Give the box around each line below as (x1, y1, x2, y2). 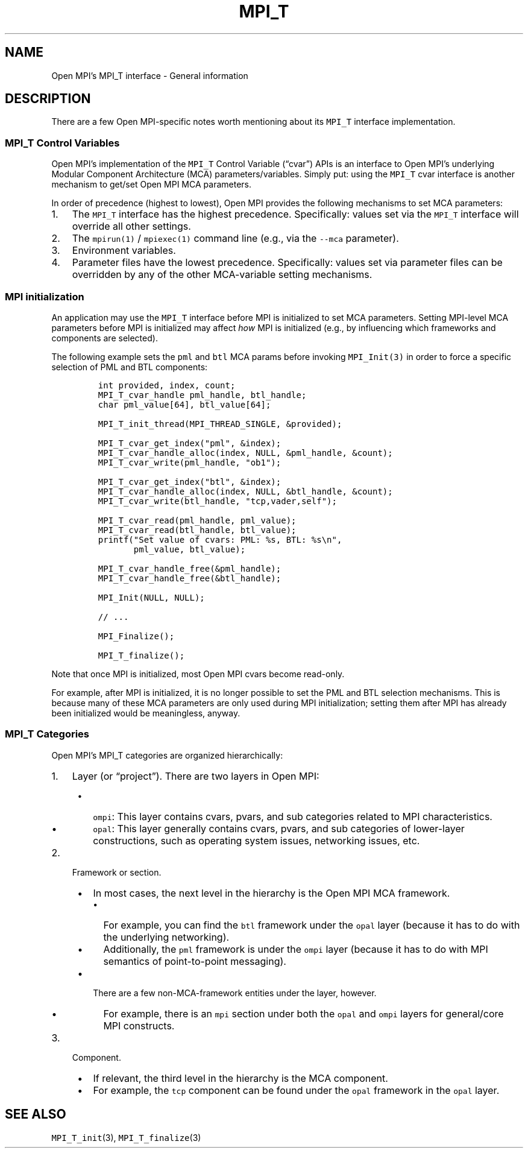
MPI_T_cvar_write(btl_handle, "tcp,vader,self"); (98, 496, 337, 506)
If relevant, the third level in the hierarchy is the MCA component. (93, 1072, 388, 1084)
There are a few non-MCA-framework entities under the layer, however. (93, 987, 377, 998)
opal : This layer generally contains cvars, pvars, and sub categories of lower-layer (93, 822, 465, 835)
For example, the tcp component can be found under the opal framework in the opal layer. (93, 1084, 500, 1096)
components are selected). (51, 332, 158, 343)
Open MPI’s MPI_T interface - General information (51, 70, 248, 81)
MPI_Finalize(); (98, 631, 175, 641)
